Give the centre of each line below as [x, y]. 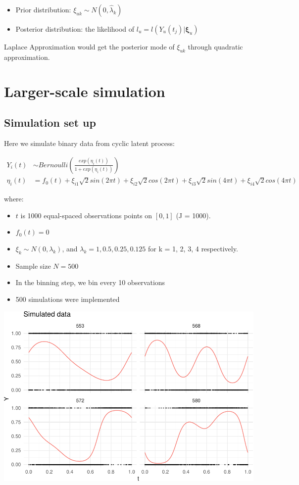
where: [14, 199]
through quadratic [215, 47]
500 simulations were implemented [68, 299]
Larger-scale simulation [85, 91]
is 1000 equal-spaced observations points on [86, 215]
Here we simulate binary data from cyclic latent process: [89, 143]
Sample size [33, 266]
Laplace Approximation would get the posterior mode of [89, 47]
